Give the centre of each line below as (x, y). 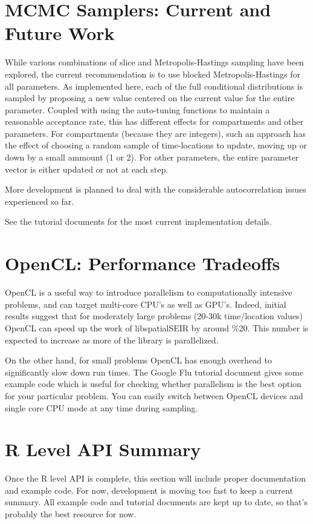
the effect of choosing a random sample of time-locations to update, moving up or (156, 145)
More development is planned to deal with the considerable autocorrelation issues (156, 189)
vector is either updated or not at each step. (87, 169)
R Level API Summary (103, 449)
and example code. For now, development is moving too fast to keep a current (149, 490)
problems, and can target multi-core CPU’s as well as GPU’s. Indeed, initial (146, 304)
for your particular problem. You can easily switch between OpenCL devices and (154, 395)
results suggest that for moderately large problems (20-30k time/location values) (154, 316)
